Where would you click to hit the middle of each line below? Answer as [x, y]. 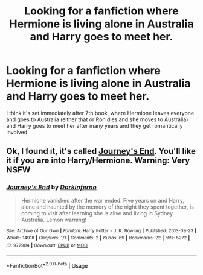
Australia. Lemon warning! [53, 220]
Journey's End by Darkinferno [51, 187]
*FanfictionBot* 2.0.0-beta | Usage [47, 265]
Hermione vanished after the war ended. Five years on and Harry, [102, 200]
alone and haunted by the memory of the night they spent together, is [108, 207]
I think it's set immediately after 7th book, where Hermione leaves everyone [100, 113]
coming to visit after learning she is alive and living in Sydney [97, 213]
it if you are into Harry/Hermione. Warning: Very [98, 161]
